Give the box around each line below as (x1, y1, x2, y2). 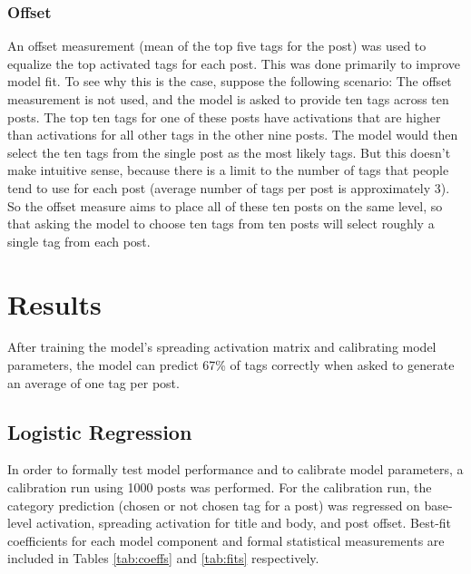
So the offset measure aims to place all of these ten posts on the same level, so (7, 196, 443, 215)
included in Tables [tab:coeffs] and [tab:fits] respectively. (7, 549, 319, 568)
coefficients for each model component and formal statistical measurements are (7, 530, 445, 550)
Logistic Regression (7, 417, 192, 445)
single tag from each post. (7, 231, 151, 250)
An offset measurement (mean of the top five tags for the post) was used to (7, 36, 427, 55)
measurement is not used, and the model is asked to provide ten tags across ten (7, 90, 449, 108)
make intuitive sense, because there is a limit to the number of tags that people (7, 161, 449, 180)
